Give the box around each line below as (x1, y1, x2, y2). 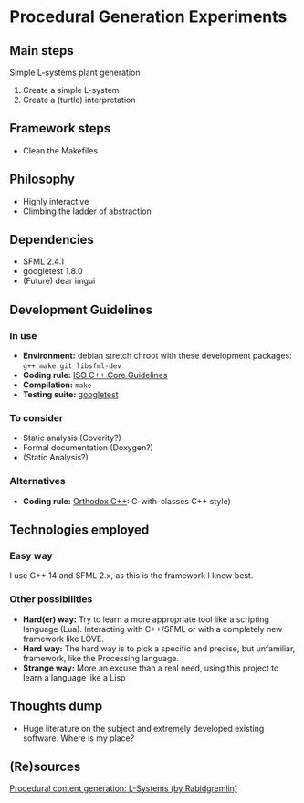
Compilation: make (22, 379, 92, 390)
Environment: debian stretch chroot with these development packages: (22, 350, 292, 362)
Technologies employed (9, 523, 150, 538)
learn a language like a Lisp (22, 671, 126, 682)
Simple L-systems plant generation (9, 67, 141, 78)
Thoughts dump (9, 699, 103, 714)
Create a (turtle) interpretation (22, 94, 136, 105)
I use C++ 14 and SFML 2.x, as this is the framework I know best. (9, 570, 254, 581)
